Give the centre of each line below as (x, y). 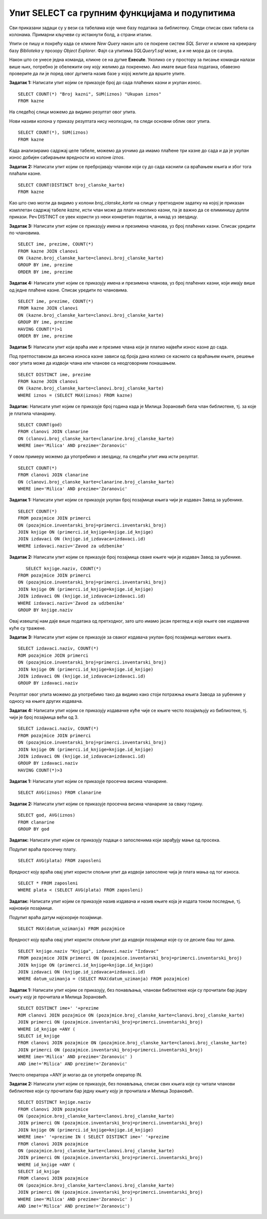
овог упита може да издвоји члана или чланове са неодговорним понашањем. (93, 363)
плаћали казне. (25, 174)
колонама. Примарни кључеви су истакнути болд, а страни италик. (81, 34)
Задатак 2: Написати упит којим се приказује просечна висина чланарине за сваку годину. (106, 804)
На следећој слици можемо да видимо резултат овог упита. (73, 112)
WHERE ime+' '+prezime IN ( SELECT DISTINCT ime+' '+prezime (93, 1137)
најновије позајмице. (31, 908)
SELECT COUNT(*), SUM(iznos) (53, 133)
